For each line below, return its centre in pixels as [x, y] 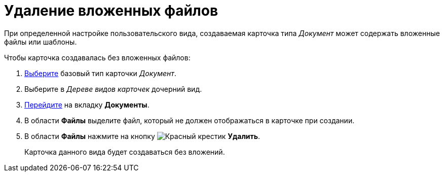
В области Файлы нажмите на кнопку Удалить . [142, 136]
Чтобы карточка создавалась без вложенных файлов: [97, 57]
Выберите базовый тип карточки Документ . [100, 73]
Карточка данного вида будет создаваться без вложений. [125, 152]
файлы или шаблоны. [41, 42]
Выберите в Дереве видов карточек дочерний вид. [113, 89]
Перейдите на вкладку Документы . [87, 104]
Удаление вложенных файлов [111, 11]
